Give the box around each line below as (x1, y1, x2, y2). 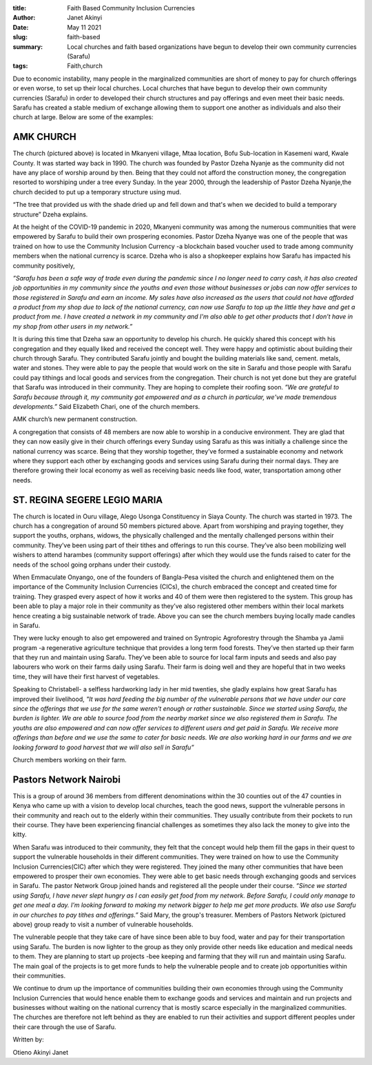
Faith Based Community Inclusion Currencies (67, 4, 196, 12)
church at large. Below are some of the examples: (12, 113, 154, 121)
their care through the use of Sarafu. (12, 1022, 116, 1031)
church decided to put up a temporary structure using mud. (12, 187, 182, 196)
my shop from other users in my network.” (12, 322, 133, 330)
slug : (12, 33, 28, 41)
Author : (12, 14, 36, 22)
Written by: (12, 1035, 44, 1044)
